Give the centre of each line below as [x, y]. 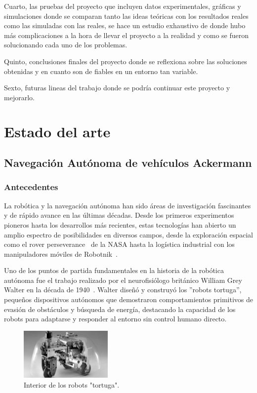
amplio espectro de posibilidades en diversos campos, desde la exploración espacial [128, 234]
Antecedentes [31, 187]
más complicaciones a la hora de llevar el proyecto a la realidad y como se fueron [127, 35]
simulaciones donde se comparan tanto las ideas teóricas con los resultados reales [126, 16]
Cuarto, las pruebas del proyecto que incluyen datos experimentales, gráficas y [123, 6]
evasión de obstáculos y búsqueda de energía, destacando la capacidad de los [120, 309]
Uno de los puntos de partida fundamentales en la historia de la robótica [114, 270]
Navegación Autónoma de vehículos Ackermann [128, 163]
